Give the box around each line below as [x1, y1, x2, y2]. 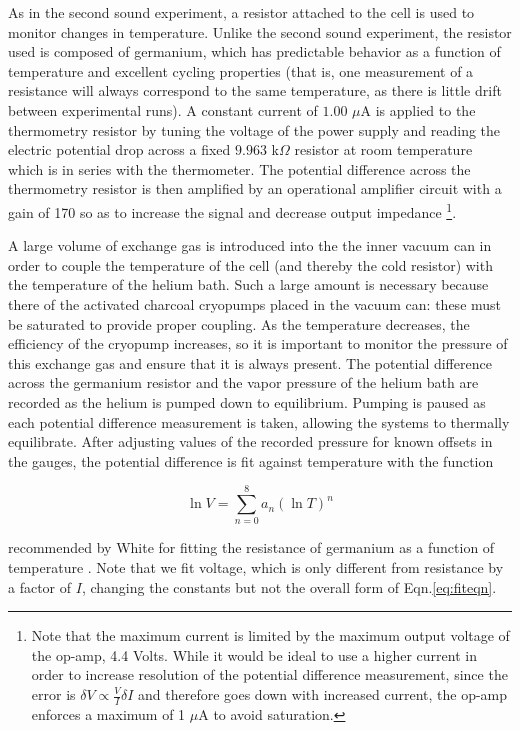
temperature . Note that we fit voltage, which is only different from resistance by [8, 557, 504, 578]
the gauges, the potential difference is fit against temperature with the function [8, 450, 494, 471]
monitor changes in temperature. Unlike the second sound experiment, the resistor [8, 21, 512, 42]
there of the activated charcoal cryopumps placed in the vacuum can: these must [8, 293, 502, 314]
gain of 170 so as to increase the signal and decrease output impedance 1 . [8, 198, 457, 222]
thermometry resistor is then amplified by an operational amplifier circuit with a [8, 178, 502, 199]
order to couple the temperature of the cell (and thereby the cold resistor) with [8, 254, 493, 275]
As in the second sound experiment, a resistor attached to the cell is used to [8, 2, 475, 22]
